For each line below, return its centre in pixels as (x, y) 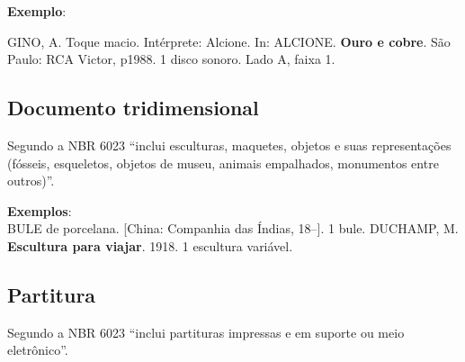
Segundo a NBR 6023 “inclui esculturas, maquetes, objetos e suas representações (229, 145)
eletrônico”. (38, 350)
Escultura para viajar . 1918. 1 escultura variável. (150, 245)
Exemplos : (40, 210)
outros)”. (31, 181)
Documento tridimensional (133, 108)
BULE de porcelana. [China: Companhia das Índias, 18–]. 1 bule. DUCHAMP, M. (233, 228)
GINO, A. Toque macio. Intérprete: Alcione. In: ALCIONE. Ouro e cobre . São (229, 41)
